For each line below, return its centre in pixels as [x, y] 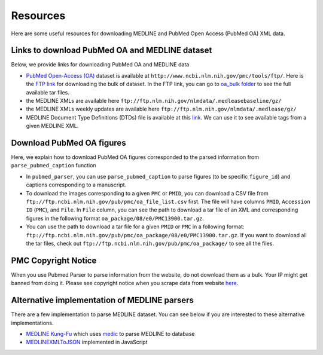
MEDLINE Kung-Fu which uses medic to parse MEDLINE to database [110, 333]
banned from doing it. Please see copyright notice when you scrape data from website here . [125, 283]
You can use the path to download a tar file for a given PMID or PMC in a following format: [135, 227]
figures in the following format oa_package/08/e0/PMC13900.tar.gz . [115, 218]
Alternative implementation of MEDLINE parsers [103, 300]
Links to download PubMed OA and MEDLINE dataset [112, 51]
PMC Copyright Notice [54, 260]
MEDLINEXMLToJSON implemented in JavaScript [87, 342]
